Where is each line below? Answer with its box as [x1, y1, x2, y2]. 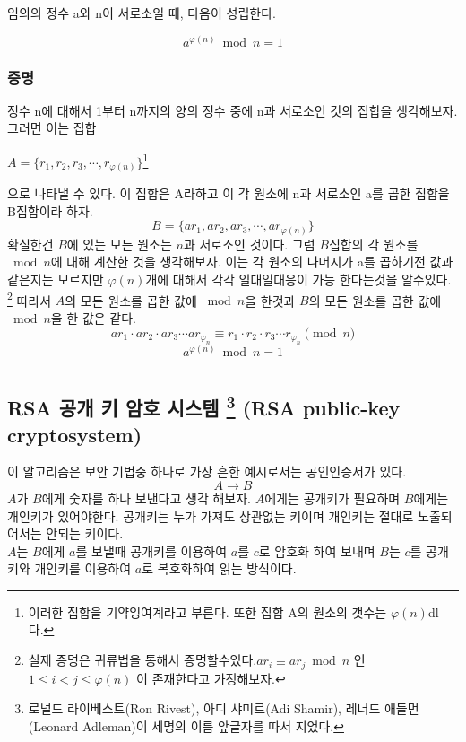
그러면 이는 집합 [7, 118, 97, 137]
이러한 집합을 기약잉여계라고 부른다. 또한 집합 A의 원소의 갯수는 [28, 602, 387, 621]
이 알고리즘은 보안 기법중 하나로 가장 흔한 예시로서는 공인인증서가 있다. [7, 462, 407, 481]
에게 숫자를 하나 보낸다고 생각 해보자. [41, 488, 251, 507]
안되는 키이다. [46, 524, 124, 543]
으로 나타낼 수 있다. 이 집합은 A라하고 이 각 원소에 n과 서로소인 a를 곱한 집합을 [7, 184, 450, 203]
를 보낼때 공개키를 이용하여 [75, 541, 228, 560]
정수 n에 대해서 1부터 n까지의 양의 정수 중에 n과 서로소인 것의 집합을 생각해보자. [7, 100, 458, 119]
